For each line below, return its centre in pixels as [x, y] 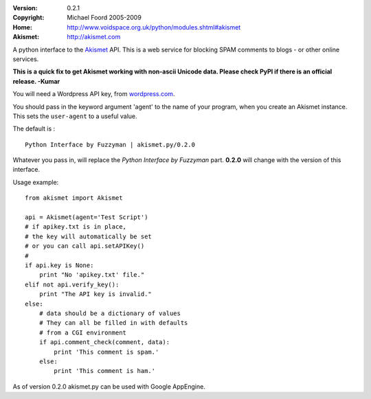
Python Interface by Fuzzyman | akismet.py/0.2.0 [110, 145]
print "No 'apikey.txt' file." [92, 275]
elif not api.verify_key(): [72, 284]
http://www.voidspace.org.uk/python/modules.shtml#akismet [154, 27]
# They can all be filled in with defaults [113, 323]
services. [26, 59]
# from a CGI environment [83, 332]
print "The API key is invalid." [95, 294]
